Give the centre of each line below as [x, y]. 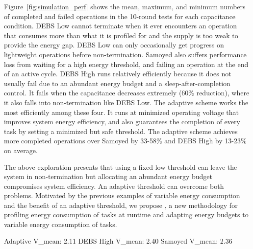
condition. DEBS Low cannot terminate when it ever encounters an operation [121, 26]
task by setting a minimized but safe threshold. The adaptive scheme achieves [121, 131]
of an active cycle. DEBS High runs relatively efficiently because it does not [118, 74]
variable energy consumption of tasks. [61, 224]
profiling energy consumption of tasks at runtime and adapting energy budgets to [126, 215]
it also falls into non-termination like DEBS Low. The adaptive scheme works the [126, 102]
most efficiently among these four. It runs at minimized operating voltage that [122, 112]
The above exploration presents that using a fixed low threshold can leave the [121, 167]
